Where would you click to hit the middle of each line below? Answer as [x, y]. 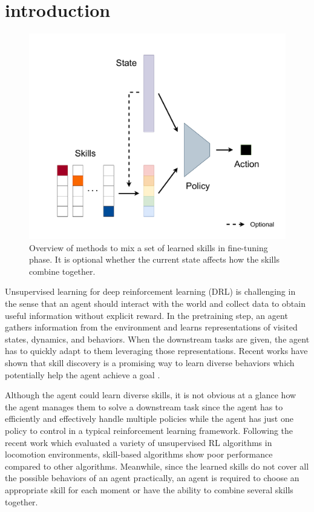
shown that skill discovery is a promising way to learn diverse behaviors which [150, 363]
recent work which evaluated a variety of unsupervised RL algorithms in [139, 442]
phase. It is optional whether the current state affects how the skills [154, 259]
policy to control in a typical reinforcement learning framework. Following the [149, 430]
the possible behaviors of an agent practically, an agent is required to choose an [152, 478]
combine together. [62, 271]
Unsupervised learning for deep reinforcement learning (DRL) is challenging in [150, 291]
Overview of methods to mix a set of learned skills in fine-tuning [149, 247]
